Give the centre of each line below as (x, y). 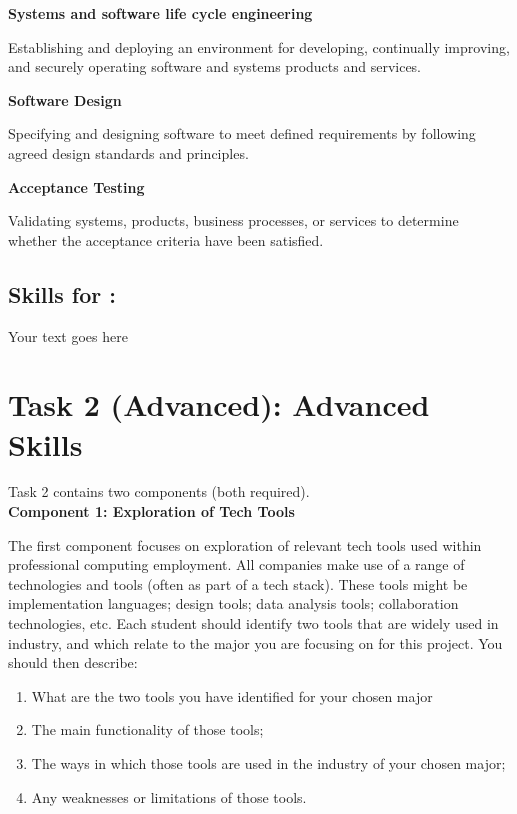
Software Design (65, 99)
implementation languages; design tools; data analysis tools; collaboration (233, 603)
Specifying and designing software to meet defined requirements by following (242, 133)
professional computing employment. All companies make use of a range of (236, 564)
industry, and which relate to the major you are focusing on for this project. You (255, 642)
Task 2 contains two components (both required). (159, 491)
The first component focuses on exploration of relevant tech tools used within (245, 544)
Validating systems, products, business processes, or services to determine (233, 220)
